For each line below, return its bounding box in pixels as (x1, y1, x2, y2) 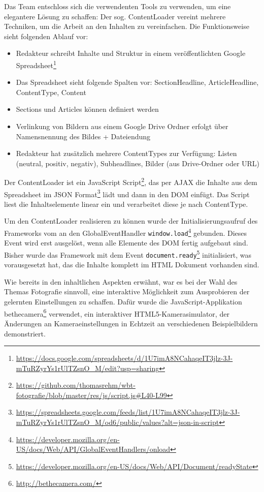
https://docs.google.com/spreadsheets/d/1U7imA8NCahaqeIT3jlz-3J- (16, 353, 233, 363)
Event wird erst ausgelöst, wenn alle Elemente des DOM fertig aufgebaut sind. (4, 237, 248, 248)
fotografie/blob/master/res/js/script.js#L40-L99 (16, 389, 167, 400)
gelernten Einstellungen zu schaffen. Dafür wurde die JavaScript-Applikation (4, 296, 242, 307)
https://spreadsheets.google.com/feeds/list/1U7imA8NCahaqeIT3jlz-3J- (16, 407, 240, 417)
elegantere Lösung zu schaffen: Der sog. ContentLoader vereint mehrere (4, 11, 226, 21)
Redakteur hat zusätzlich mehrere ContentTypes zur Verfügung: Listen (16, 148, 237, 159)
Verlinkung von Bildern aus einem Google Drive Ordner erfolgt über (16, 121, 228, 131)
